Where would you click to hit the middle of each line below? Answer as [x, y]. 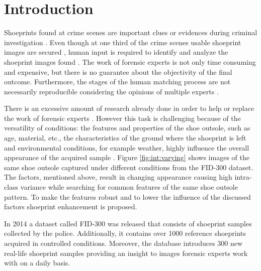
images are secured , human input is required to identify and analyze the [116, 52]
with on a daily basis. [37, 263]
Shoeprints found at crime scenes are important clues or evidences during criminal [131, 32]
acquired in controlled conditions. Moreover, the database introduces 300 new [123, 243]
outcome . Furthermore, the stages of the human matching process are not [117, 82]
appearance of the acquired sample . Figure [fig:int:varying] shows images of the [127, 157]
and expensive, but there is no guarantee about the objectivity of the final [118, 72]
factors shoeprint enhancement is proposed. [71, 207]
